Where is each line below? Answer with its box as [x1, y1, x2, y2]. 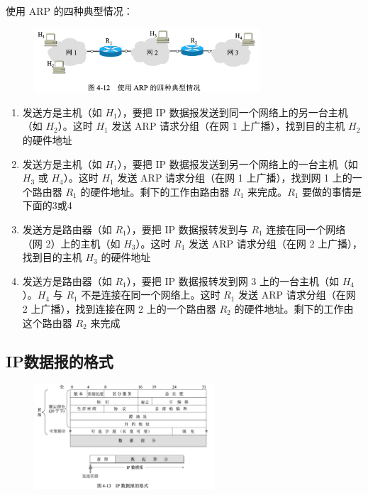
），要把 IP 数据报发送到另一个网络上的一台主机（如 [117, 156, 358, 171]
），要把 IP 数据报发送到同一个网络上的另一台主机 [117, 104, 348, 119]
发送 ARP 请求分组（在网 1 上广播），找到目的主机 [111, 118, 345, 133]
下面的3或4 [22, 198, 72, 213]
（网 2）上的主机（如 [22, 235, 121, 250]
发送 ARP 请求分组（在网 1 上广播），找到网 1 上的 [117, 170, 352, 185]
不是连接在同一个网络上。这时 [81, 287, 221, 302]
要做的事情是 [302, 184, 362, 199]
